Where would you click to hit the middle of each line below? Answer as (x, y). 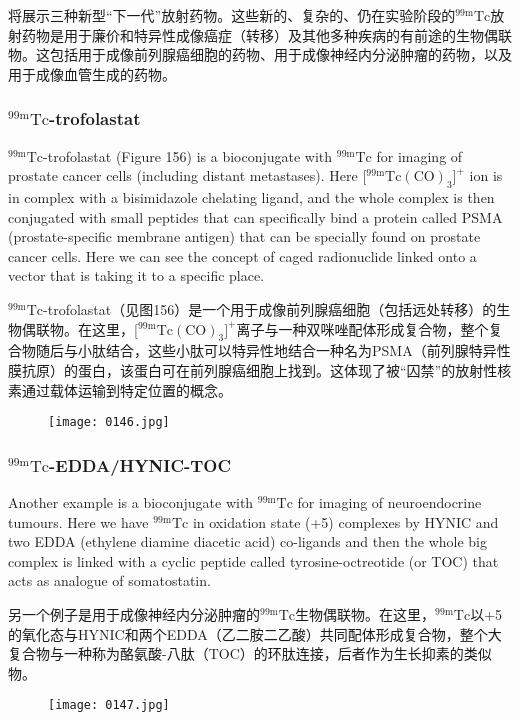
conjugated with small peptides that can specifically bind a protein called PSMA (255, 216)
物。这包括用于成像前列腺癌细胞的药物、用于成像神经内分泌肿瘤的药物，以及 (260, 54)
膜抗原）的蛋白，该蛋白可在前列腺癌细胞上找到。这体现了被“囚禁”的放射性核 (260, 369)
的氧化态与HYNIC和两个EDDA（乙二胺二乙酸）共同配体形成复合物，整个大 (255, 633)
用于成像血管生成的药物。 (92, 73)
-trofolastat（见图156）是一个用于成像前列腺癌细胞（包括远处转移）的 (270, 308)
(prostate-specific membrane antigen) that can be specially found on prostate (244, 236)
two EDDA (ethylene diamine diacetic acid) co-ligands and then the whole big (247, 541)
